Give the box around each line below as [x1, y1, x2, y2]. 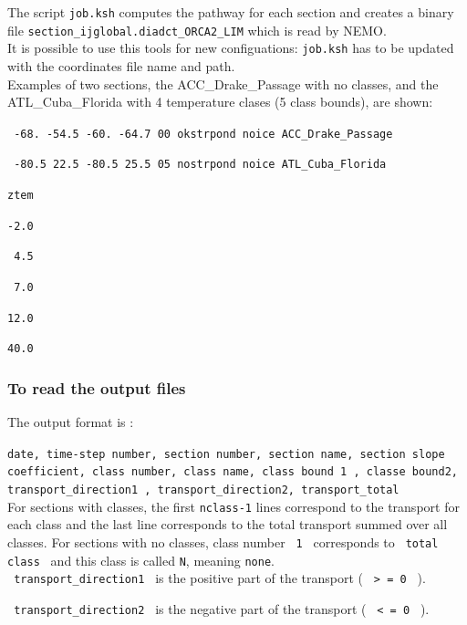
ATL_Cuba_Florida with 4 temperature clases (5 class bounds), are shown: [7, 92, 433, 111]
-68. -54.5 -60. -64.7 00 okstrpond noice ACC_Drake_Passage [14, 127, 393, 141]
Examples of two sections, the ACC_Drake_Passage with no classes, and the [7, 74, 439, 93]
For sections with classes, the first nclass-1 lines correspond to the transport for [7, 496, 460, 516]
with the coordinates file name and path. [7, 56, 235, 75]
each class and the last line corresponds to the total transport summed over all [7, 515, 448, 534]
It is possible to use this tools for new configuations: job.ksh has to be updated [7, 38, 454, 57]
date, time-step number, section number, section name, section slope [7, 447, 445, 461]
